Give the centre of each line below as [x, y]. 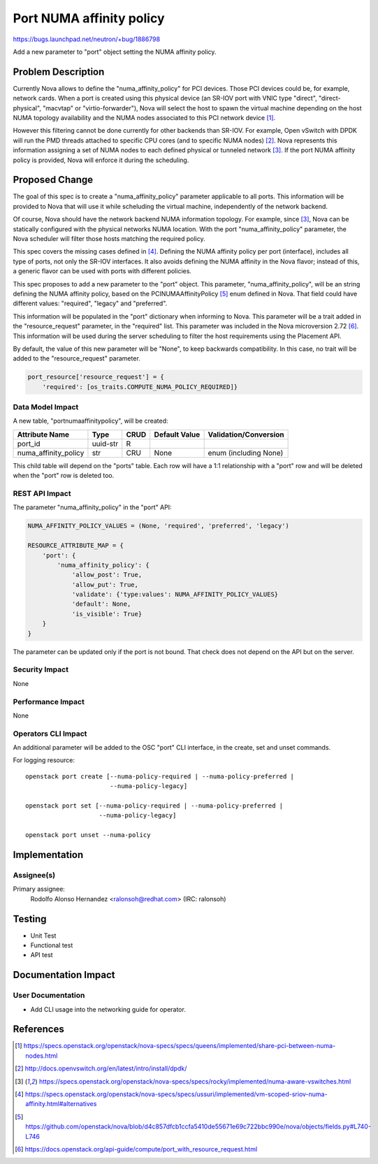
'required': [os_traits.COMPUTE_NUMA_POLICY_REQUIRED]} [140, 387]
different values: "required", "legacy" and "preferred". [90, 303]
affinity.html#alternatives [61, 1104]
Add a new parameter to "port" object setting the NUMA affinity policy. [115, 52]
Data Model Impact [46, 407]
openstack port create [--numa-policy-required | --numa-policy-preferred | [160, 776]
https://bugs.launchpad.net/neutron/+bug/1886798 [87, 39]
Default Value [177, 435]
